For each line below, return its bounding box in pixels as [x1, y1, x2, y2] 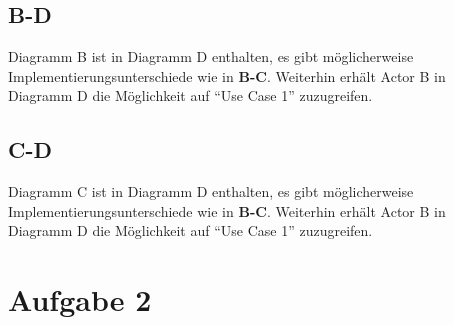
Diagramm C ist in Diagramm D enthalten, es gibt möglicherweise [8, 181, 414, 202]
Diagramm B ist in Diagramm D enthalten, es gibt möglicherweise [8, 46, 414, 67]
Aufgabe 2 [8, 279, 152, 320]
